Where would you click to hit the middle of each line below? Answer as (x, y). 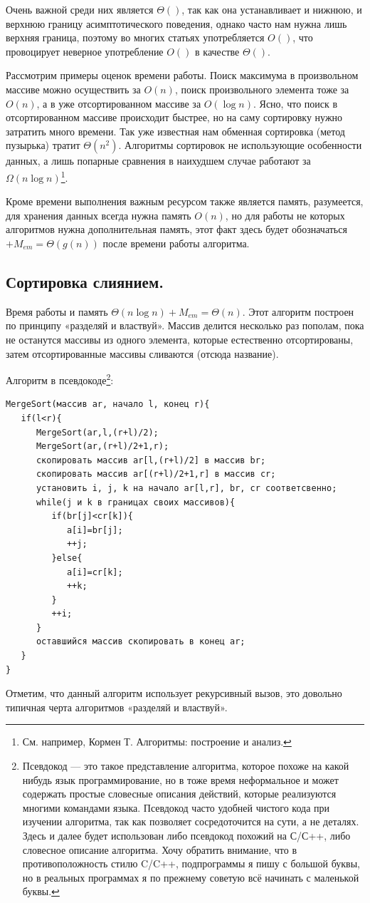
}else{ (67, 558)
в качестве (217, 51)
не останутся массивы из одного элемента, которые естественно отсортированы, (180, 339)
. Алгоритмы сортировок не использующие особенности (240, 145)
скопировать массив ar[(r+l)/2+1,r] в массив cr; (156, 474)
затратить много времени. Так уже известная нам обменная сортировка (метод (175, 131)
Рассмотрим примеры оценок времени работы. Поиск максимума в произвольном (182, 75)
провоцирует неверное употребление (85, 51)
